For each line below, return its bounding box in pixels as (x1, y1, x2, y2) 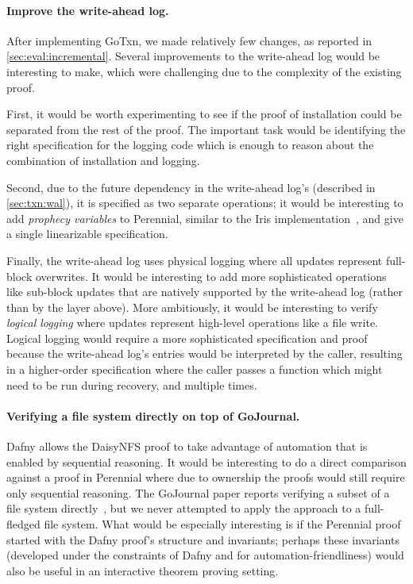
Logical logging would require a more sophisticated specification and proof (6, 329, 368, 346)
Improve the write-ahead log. (6, 2, 169, 18)
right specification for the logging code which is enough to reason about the (6, 136, 374, 153)
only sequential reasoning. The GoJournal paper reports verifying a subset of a (6, 484, 390, 501)
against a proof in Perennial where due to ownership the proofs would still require (6, 469, 405, 486)
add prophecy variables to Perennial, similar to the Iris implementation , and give (6, 209, 403, 226)
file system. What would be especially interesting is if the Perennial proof (44, 516, 401, 532)
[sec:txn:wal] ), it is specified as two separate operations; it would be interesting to (6, 194, 403, 211)
